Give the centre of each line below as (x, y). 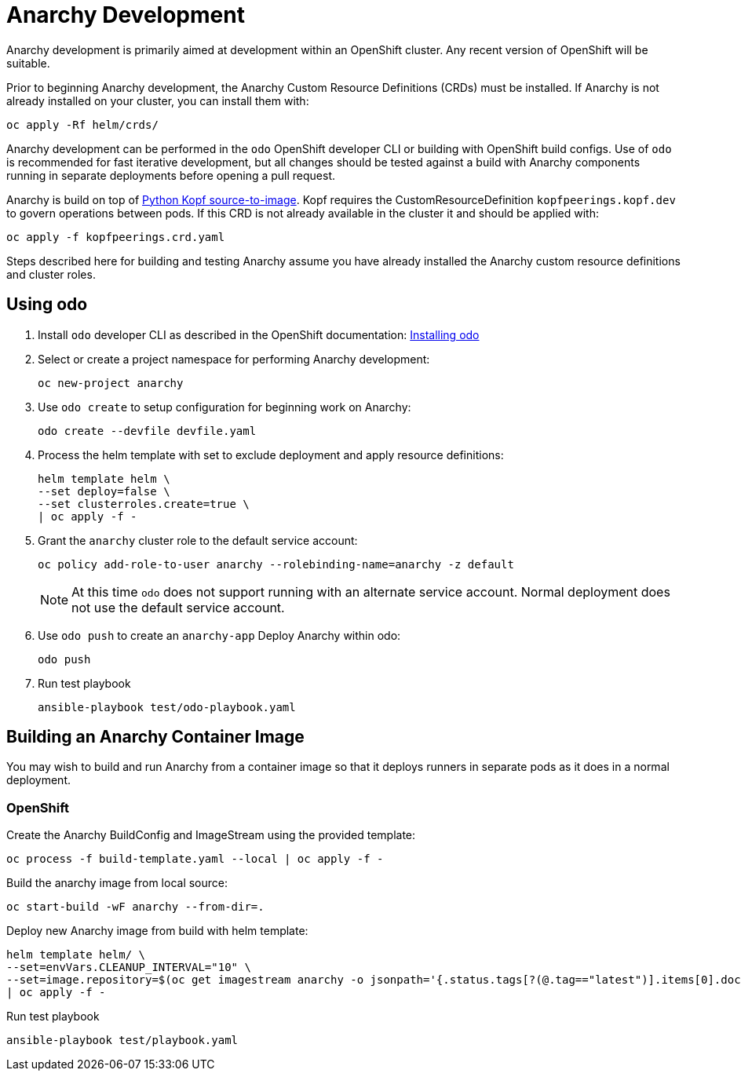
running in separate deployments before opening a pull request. (171, 175)
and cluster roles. (51, 274)
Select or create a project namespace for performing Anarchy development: (234, 359)
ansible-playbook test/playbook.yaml (122, 1040)
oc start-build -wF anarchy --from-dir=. (135, 907)
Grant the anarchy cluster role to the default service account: (198, 540)
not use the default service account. (178, 607)
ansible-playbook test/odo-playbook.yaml (167, 707)
